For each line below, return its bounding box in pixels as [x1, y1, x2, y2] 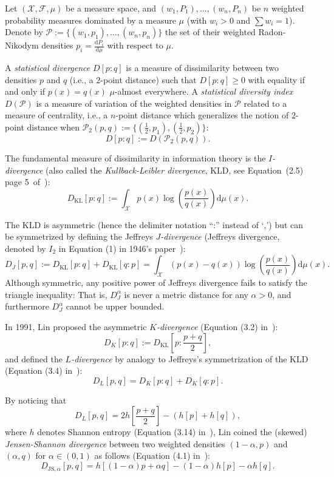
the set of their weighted [165, 25, 256, 38]
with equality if [248, 73, 305, 86]
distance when [27, 120, 80, 133]
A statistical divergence [5, 61, 90, 74]
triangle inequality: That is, [5, 288, 107, 300]
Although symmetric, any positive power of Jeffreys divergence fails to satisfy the [5, 276, 307, 289]
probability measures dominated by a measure [5, 13, 176, 26]
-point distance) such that [100, 73, 197, 86]
